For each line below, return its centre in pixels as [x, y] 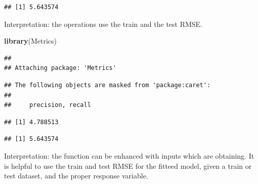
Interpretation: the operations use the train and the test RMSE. [103, 24]
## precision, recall [48, 105]
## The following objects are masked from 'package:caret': [107, 85]
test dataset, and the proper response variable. [76, 176]
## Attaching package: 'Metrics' [60, 68]
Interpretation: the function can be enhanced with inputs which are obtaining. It [129, 155]
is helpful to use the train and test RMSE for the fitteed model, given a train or [128, 165]
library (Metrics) [30, 41]
